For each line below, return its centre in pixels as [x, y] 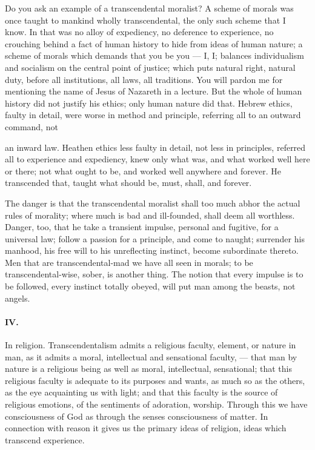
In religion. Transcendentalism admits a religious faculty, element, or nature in [151, 345]
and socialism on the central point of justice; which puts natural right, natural [150, 67]
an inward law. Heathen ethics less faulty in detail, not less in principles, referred [155, 147]
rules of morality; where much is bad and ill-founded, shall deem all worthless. [150, 215]
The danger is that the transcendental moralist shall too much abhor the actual [153, 203]
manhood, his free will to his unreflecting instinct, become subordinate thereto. [152, 250]
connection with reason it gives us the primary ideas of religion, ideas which [146, 428]
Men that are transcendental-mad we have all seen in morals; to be [129, 262]
